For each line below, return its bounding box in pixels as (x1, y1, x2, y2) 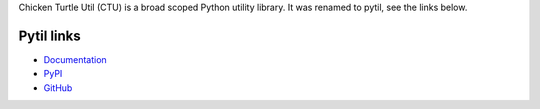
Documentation (43, 53, 107, 65)
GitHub (43, 81, 73, 94)
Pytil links (18, 27, 82, 44)
